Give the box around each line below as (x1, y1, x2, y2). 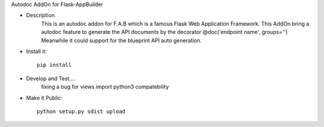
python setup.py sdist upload (37, 108, 126, 114)
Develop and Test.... (26, 75, 76, 82)
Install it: (26, 48, 47, 55)
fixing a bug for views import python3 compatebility (41, 83, 169, 91)
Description (26, 12, 55, 19)
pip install (37, 61, 72, 69)
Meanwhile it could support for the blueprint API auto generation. (41, 36, 202, 44)
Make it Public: (26, 94, 63, 101)
